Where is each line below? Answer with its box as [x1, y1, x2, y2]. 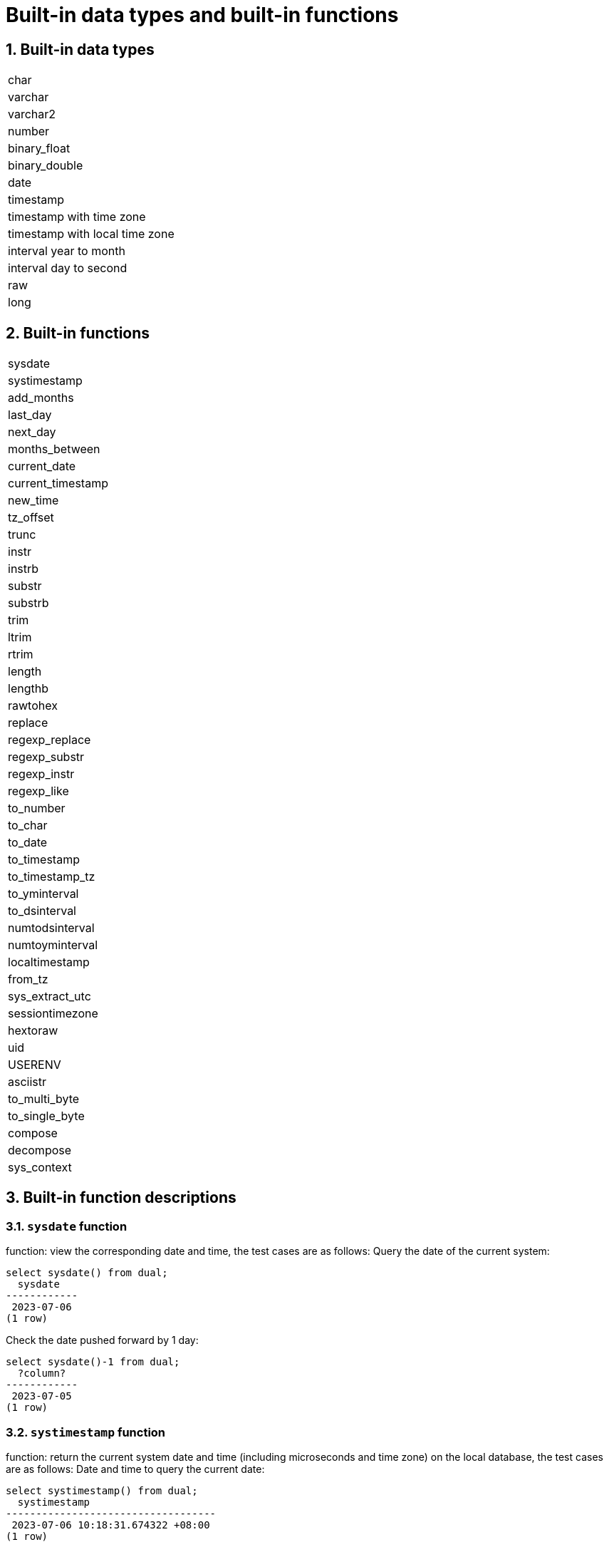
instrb [8, 562, 39, 576]
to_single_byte [8, 1109, 85, 1124]
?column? [17, 1367, 66, 1380]
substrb [8, 596, 49, 611]
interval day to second [8, 261, 127, 276]
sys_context [8, 1160, 72, 1175]
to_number [8, 801, 66, 816]
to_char [8, 818, 48, 833]
